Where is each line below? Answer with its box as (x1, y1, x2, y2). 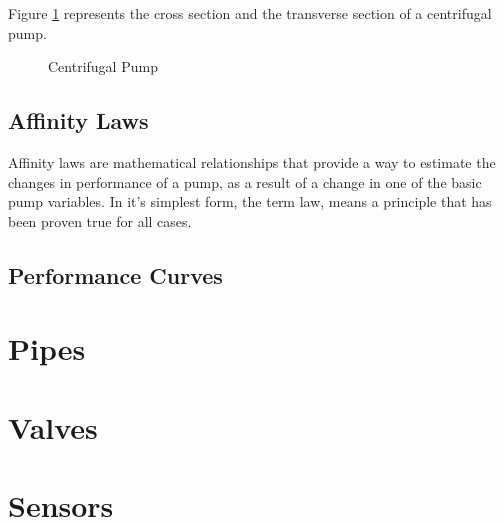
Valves (8, 406, 98, 447)
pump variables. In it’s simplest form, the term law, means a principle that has (8, 191, 492, 212)
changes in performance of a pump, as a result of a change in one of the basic (8, 171, 482, 192)
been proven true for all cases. (8, 210, 192, 231)
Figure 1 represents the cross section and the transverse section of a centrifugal (8, 3, 492, 23)
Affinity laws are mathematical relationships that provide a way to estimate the (8, 151, 496, 172)
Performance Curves (8, 259, 223, 290)
